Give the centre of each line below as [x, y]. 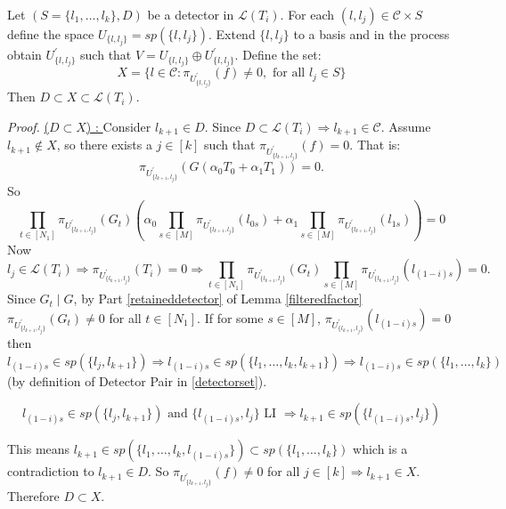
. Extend [232, 34]
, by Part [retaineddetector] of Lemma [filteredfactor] [218, 299]
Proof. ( [29, 126]
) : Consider [118, 126]
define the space [51, 34]
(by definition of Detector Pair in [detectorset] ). [137, 380]
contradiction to [51, 471]
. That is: [375, 145]
